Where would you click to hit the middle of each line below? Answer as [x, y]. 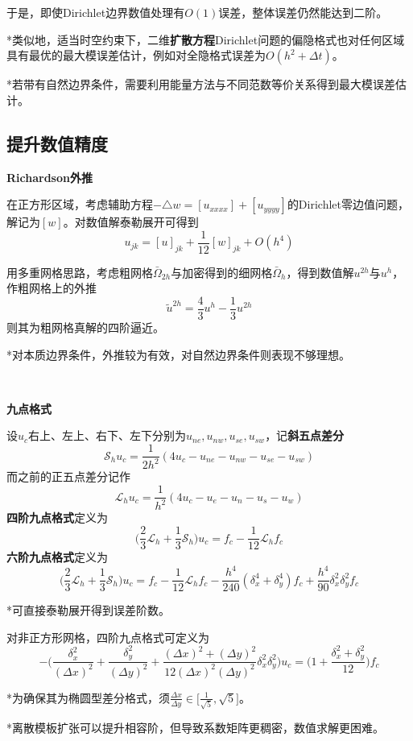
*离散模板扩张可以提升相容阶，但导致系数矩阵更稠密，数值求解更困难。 [195, 728]
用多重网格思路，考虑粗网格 [80, 272]
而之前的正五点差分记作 [68, 476]
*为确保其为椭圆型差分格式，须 [88, 697]
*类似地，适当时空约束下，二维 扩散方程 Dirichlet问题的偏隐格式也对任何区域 [206, 39]
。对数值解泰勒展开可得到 [131, 222]
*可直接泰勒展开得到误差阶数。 [88, 610]
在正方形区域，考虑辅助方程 [80, 204]
